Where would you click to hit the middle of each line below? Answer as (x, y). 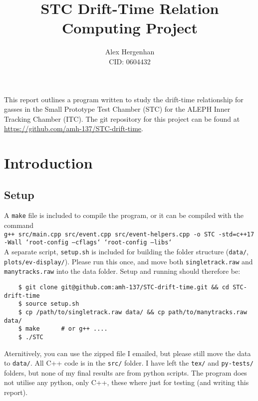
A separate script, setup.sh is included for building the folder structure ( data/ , (126, 252)
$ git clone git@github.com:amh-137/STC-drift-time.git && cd (124, 287)
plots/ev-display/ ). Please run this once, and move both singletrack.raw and (129, 261)
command (19, 225)
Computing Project (130, 28)
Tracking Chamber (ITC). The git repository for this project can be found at (122, 118)
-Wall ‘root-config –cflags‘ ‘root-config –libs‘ (88, 243)
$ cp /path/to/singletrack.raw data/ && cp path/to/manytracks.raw (132, 312)
